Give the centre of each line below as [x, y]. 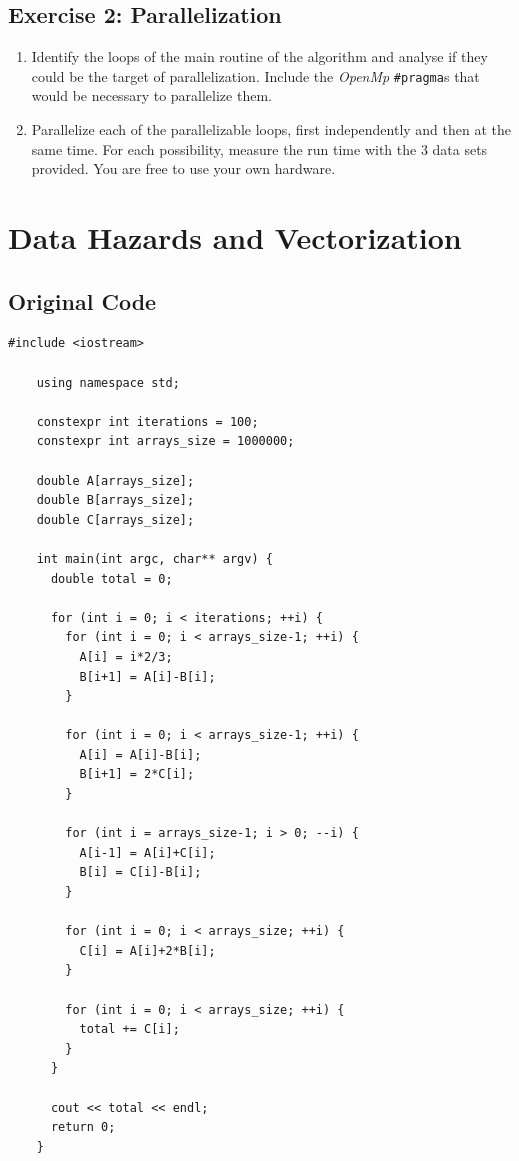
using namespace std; [108, 382]
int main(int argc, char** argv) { [154, 558]
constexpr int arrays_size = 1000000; [165, 441]
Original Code [82, 300]
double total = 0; [111, 578]
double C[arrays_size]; [115, 519]
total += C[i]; [129, 1029]
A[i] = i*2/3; [126, 656]
